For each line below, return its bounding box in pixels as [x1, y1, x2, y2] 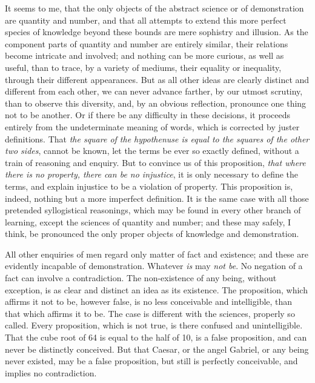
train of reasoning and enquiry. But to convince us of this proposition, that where [5, 156, 306, 168]
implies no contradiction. [5, 366, 97, 379]
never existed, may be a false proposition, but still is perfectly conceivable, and [5, 355, 298, 367]
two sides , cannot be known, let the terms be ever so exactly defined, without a [5, 144, 299, 157]
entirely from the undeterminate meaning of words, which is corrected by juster [5, 120, 300, 133]
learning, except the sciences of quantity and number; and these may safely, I [5, 215, 291, 228]
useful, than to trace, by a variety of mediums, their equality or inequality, [5, 61, 282, 73]
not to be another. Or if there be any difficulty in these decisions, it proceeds [5, 108, 291, 121]
